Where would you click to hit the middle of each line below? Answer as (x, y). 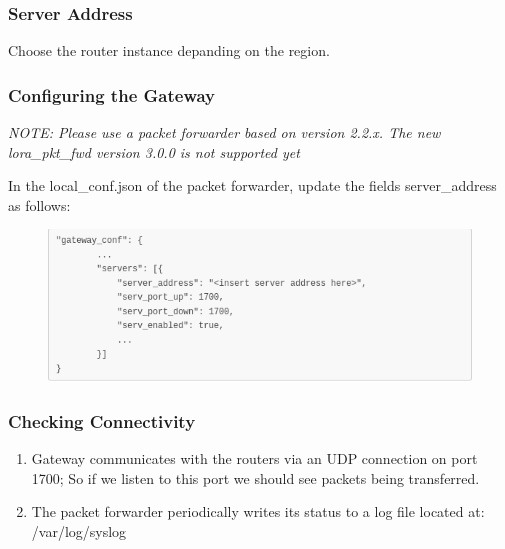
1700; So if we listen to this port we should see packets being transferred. (255, 477)
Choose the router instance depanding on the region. (169, 50)
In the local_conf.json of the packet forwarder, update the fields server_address (252, 185)
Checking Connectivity (102, 420)
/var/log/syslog (79, 530)
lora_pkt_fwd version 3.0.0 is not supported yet (154, 151)
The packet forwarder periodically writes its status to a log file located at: (258, 511)
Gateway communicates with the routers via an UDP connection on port (254, 457)
